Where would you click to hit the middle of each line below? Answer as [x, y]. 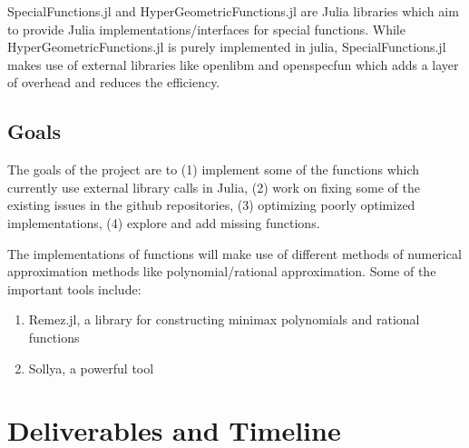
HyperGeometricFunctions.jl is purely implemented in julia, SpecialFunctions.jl [227, 47]
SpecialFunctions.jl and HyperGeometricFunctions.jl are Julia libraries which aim [233, 11]
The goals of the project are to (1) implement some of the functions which [214, 169]
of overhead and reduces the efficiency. [114, 82]
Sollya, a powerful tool [91, 368]
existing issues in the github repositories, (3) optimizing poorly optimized [211, 205]
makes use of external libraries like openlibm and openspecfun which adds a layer [233, 64]
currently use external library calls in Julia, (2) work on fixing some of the [214, 187]
